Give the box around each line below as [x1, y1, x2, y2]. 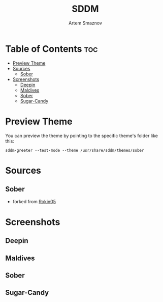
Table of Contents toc [5, 43, 98, 54]
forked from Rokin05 [12, 198, 56, 204]
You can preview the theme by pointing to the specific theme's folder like [5, 132, 158, 139]
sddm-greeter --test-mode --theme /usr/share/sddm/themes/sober [5, 148, 144, 153]
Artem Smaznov [68, 20, 103, 26]
